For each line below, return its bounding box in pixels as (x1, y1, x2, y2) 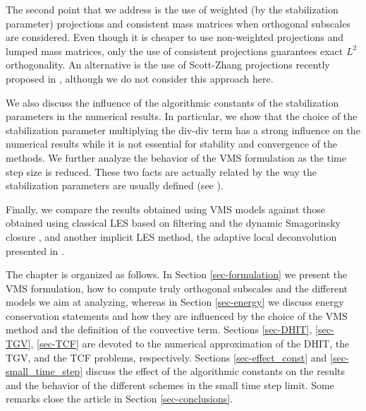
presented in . (6, 243, 64, 258)
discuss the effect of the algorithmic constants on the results (85, 364, 345, 379)
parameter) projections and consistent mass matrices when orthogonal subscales (6, 16, 350, 30)
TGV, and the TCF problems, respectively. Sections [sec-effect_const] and (6, 350, 327, 364)
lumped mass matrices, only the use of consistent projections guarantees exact (6, 43, 343, 58)
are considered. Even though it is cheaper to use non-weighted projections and (6, 30, 343, 44)
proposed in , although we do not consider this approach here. (6, 71, 274, 85)
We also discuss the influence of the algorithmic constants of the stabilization (6, 95, 339, 109)
